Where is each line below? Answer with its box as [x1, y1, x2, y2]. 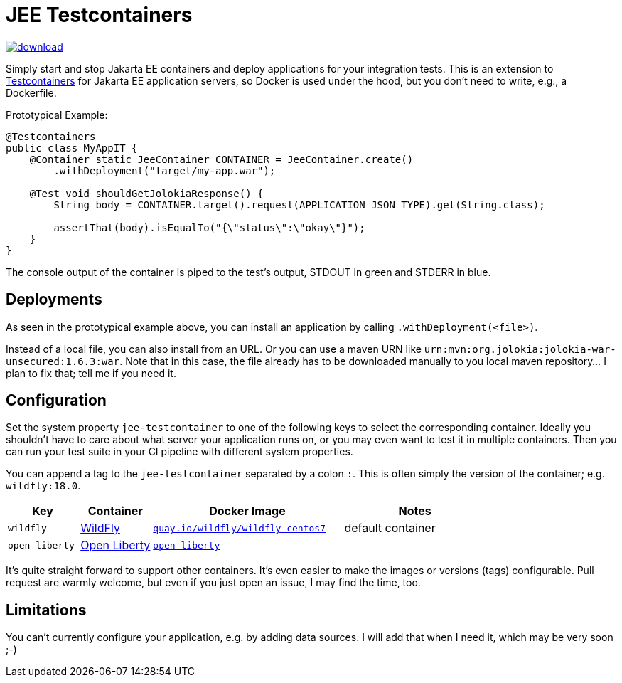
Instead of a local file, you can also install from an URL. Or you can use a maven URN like [6, 342, 422, 355]
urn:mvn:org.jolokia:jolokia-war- [424, 343, 616, 355]
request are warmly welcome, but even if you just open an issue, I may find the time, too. [6, 576, 421, 589]
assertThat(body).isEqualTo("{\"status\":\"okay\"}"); [53, 221, 365, 233]
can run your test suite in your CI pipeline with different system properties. [6, 445, 353, 458]
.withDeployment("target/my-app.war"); [53, 164, 276, 176]
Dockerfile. [6, 86, 57, 99]
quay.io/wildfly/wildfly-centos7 [153, 522, 326, 534]
